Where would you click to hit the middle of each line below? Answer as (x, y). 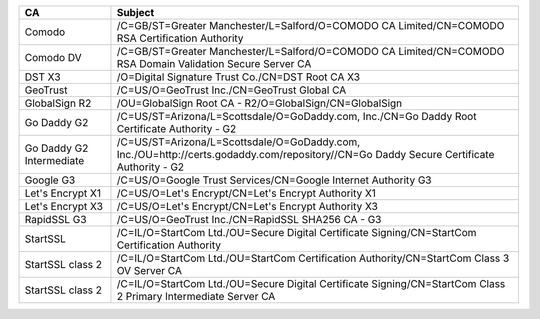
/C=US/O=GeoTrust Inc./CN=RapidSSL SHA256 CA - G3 (249, 219)
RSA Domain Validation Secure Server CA (214, 63)
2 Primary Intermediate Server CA (196, 296)
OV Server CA (149, 270)
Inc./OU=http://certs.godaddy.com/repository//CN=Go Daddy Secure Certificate (305, 154)
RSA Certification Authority (180, 38)
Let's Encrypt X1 (63, 193)
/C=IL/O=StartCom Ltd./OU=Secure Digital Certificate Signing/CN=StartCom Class (311, 283)
